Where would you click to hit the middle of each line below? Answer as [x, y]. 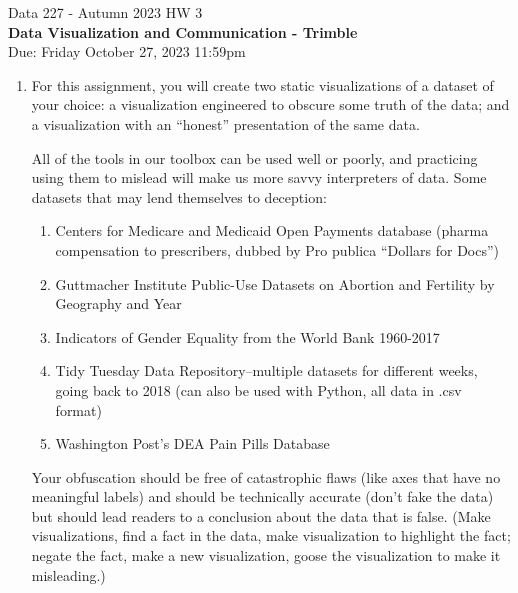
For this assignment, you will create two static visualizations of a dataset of [262, 84]
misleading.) [68, 574]
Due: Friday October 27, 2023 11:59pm [127, 51]
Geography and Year [118, 303]
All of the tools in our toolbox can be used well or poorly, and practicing [254, 157]
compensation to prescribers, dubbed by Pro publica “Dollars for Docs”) [277, 249]
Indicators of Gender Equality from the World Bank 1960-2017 [247, 336]
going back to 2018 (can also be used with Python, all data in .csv [258, 389]
